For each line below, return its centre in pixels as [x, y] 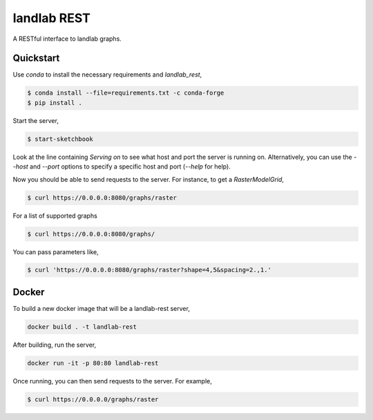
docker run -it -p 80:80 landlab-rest [93, 363]
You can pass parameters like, [56, 251]
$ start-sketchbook [60, 139]
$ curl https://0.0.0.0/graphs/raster [93, 399]
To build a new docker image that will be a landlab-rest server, [101, 308]
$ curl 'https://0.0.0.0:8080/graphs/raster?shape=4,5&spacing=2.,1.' [150, 270]
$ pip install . [55, 103]
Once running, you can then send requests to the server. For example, [112, 381]
